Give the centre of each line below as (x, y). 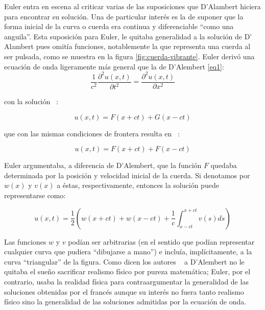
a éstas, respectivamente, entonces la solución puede (138, 185)
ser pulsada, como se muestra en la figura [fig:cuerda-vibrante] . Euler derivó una (129, 56)
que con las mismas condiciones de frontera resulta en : (92, 133)
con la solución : (31, 101)
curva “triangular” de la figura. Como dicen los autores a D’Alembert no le (124, 261)
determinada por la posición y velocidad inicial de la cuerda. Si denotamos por (127, 175)
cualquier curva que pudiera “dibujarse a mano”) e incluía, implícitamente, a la (128, 252)
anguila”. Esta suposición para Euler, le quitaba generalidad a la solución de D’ (128, 36)
